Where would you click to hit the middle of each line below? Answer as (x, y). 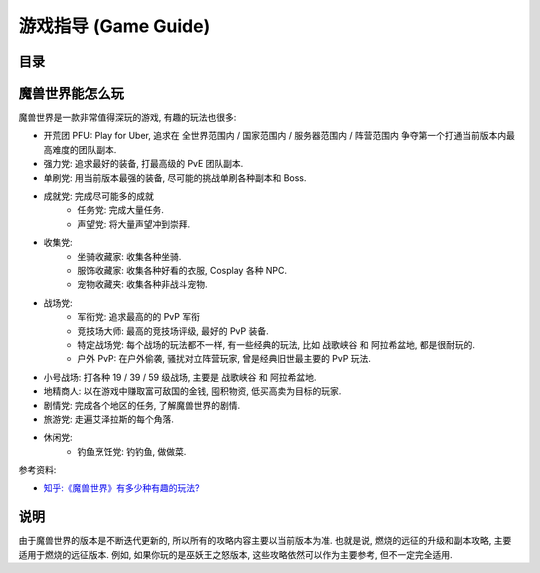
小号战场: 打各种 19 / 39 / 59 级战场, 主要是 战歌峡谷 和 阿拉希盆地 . (180, 377)
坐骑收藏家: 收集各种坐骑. (129, 256)
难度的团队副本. (84, 149)
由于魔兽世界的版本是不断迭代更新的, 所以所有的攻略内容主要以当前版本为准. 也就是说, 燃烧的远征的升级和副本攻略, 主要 (265, 541)
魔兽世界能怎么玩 (71, 93)
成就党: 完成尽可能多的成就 (98, 196)
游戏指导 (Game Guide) (114, 26)
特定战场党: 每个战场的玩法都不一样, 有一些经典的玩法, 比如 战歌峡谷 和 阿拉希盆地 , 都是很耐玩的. (276, 344)
